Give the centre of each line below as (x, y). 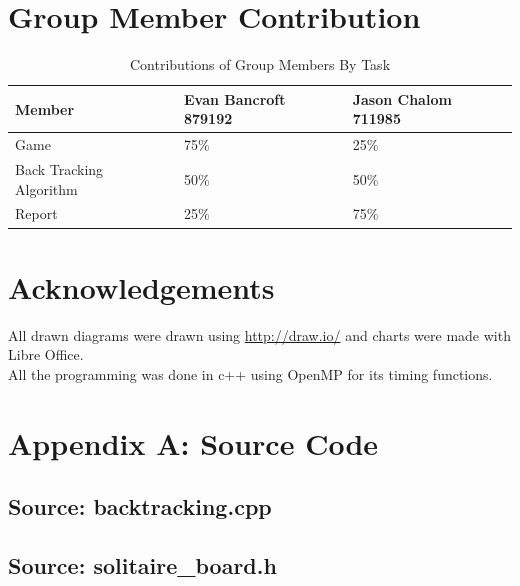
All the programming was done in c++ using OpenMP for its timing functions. (250, 373)
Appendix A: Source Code (193, 442)
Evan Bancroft (234, 98)
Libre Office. (46, 354)
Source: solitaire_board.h (142, 564)
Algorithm (46, 188)
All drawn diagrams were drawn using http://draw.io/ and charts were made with (259, 334)
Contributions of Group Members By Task (260, 64)
